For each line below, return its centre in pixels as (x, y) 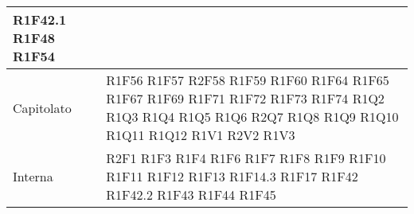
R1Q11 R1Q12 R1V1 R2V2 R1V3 (201, 135)
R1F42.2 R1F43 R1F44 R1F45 (191, 195)
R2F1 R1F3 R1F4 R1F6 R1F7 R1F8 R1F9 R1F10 (246, 158)
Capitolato (42, 107)
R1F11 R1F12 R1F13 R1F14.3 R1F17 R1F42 (232, 176)
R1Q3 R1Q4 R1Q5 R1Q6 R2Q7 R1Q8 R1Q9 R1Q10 (252, 117)
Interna (33, 176)
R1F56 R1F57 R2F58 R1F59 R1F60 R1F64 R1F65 (248, 80)
